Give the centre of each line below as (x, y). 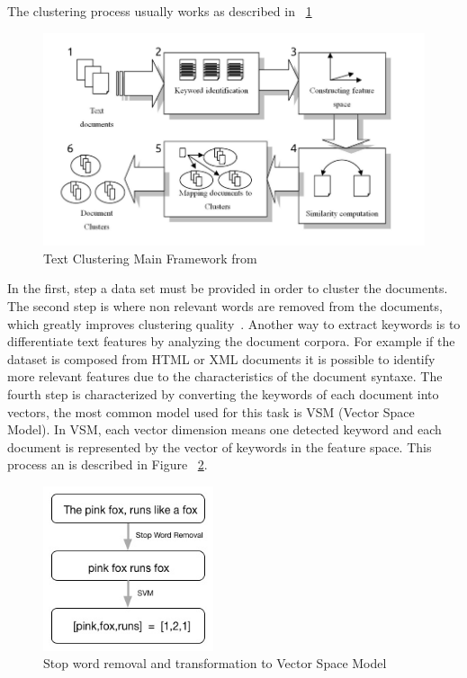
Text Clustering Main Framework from (150, 258)
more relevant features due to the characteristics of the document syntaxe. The (225, 376)
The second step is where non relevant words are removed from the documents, (225, 306)
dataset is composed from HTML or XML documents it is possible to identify (221, 358)
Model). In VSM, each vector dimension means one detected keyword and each (225, 429)
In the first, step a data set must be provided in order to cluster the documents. (228, 288)
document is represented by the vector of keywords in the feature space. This (220, 446)
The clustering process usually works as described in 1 (160, 11)
